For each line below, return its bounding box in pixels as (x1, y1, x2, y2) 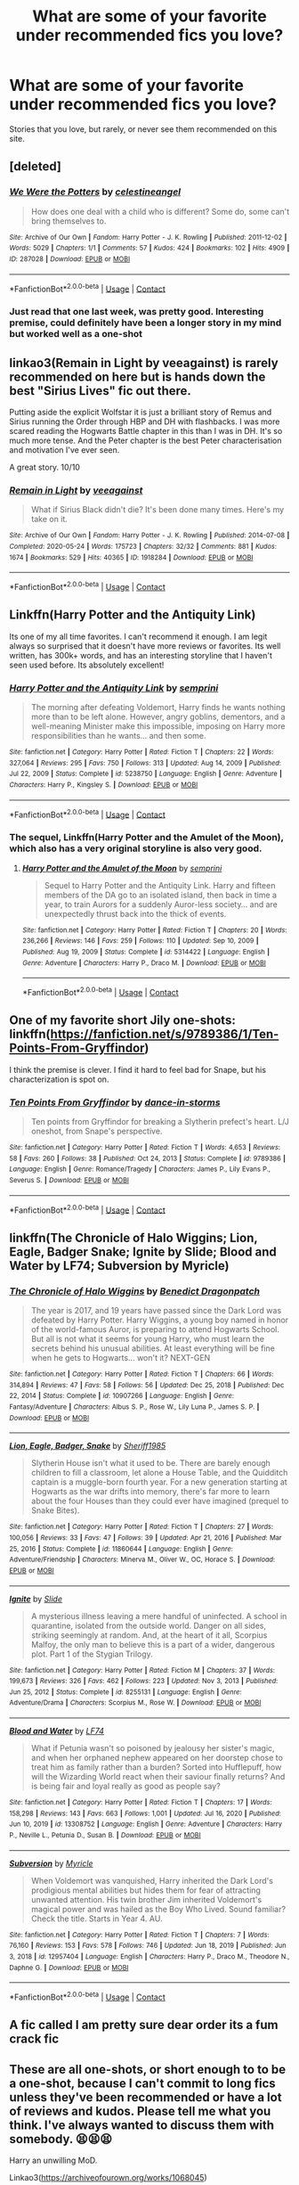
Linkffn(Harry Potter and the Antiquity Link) (9, 608, 256, 623)
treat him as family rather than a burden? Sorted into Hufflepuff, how (30, 1762, 282, 1772)
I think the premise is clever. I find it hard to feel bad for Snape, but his (9, 1064, 267, 1075)
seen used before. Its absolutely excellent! (9, 659, 165, 670)
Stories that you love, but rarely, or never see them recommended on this (9, 123, 278, 135)
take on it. (30, 514, 69, 525)
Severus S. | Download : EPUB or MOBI (9, 1175, 129, 1184)
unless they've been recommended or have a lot (9, 2090, 282, 2105)
